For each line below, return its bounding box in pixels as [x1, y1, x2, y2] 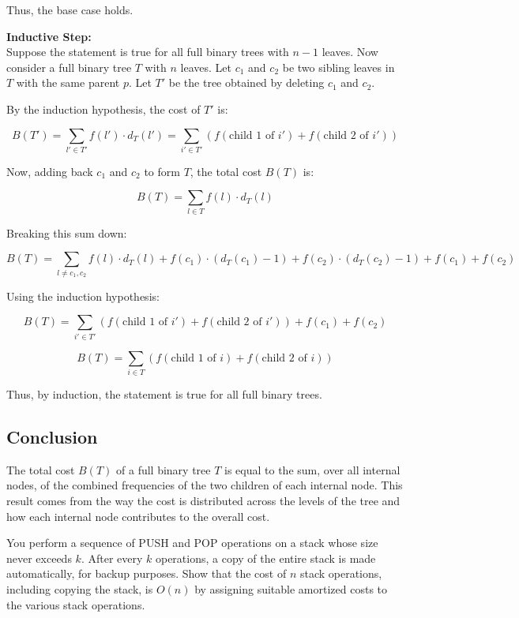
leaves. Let [180, 58, 231, 75]
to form [144, 163, 180, 179]
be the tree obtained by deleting [168, 74, 325, 91]
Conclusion [6, 424, 98, 448]
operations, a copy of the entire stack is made [155, 549, 376, 566]
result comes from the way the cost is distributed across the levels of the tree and [6, 492, 401, 508]
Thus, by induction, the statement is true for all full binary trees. [6, 385, 322, 402]
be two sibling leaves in [282, 58, 395, 75]
